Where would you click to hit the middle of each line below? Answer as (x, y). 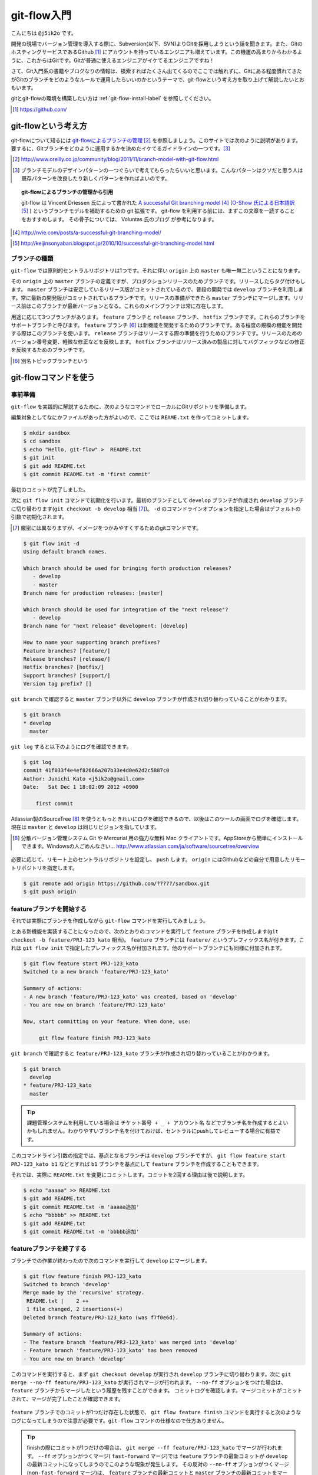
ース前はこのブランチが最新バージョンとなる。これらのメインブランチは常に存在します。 (119, 306)
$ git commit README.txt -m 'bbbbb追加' (81, 1231)
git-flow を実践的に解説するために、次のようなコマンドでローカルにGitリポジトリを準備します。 (130, 407)
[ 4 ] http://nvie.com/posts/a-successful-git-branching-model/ (87, 232)
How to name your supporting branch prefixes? (92, 643)
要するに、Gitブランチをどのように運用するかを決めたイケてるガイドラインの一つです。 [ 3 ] (121, 148)
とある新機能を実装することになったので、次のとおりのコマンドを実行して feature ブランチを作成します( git (145, 932)
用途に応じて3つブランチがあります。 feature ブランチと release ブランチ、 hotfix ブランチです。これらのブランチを (158, 317)
